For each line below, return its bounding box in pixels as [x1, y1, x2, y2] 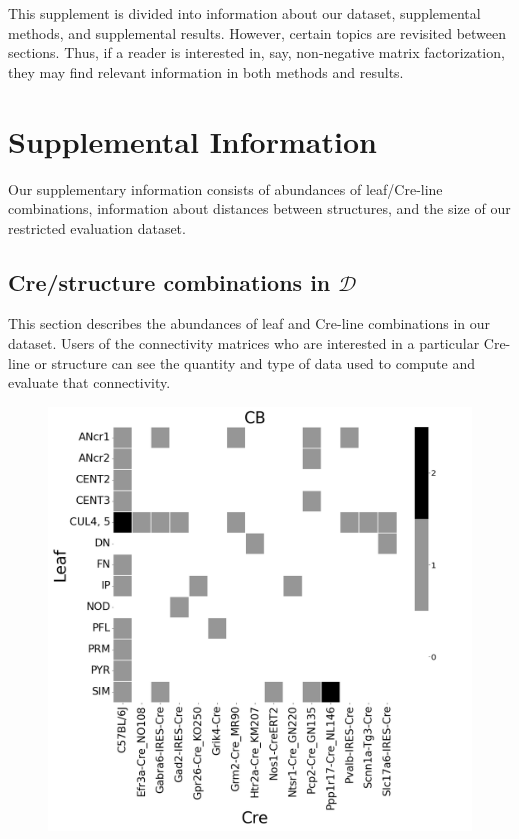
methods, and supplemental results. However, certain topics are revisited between [8, 22, 507, 43]
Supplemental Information [8, 120, 377, 161]
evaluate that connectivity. [8, 372, 171, 393]
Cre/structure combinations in [8, 266, 331, 297]
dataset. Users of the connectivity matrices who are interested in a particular [8, 333, 480, 354]
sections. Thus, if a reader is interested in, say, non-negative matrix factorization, [8, 42, 505, 63]
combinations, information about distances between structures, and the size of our [8, 198, 511, 219]
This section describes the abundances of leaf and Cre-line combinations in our [8, 313, 491, 334]
